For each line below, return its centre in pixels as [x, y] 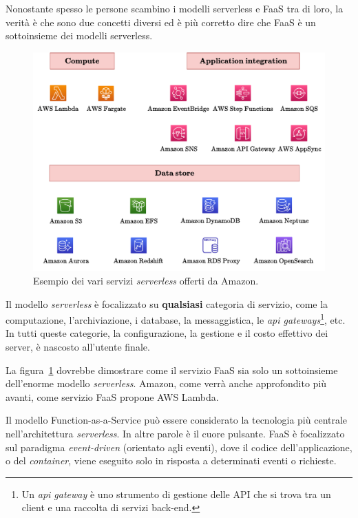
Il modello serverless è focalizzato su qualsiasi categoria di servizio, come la [167, 303]
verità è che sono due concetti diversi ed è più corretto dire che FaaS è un [161, 22]
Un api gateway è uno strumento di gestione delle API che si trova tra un [176, 494]
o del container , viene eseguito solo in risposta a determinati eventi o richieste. [171, 460]
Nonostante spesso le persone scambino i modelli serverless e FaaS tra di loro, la [175, 8]
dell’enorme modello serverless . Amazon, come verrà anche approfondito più [166, 383]
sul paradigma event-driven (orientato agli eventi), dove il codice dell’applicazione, [179, 447]
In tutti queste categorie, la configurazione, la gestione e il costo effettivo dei [167, 333]
